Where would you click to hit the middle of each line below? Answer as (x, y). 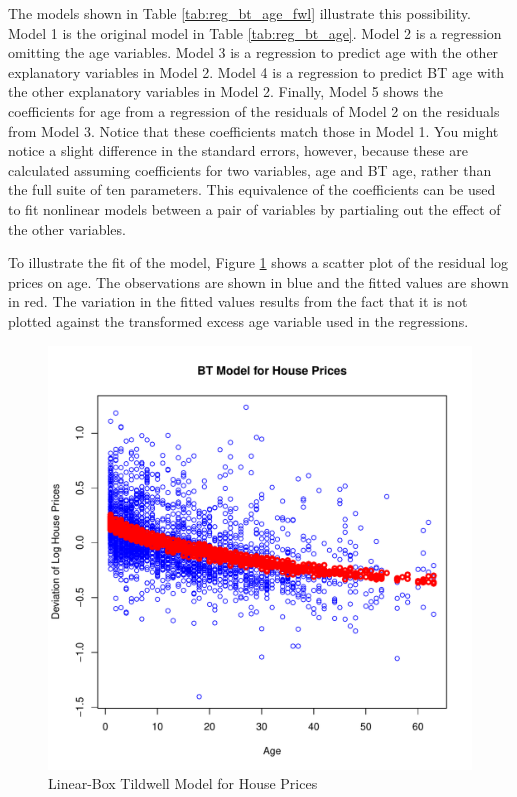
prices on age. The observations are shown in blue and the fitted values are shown (258, 281)
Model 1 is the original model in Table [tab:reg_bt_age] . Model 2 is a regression (255, 32)
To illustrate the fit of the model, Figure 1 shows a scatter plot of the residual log (258, 262)
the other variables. (67, 228)
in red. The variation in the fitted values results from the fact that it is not (238, 301)
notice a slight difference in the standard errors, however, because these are (238, 150)
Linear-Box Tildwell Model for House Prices (183, 783)
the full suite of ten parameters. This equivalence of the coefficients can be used (252, 189)
